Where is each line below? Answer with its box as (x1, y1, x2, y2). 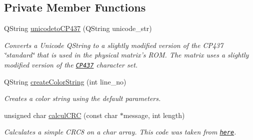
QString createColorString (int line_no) (4, 76, 126, 86)
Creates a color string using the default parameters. (4, 93, 161, 103)
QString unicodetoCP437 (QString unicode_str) (4, 23, 152, 33)
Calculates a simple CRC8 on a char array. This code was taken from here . (4, 126, 236, 137)
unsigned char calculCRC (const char (4, 109, 118, 120)
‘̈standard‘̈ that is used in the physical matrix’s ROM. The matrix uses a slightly (4, 49, 249, 60)
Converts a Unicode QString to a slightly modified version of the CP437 (4, 39, 223, 50)
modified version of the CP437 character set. (4, 59, 138, 69)
